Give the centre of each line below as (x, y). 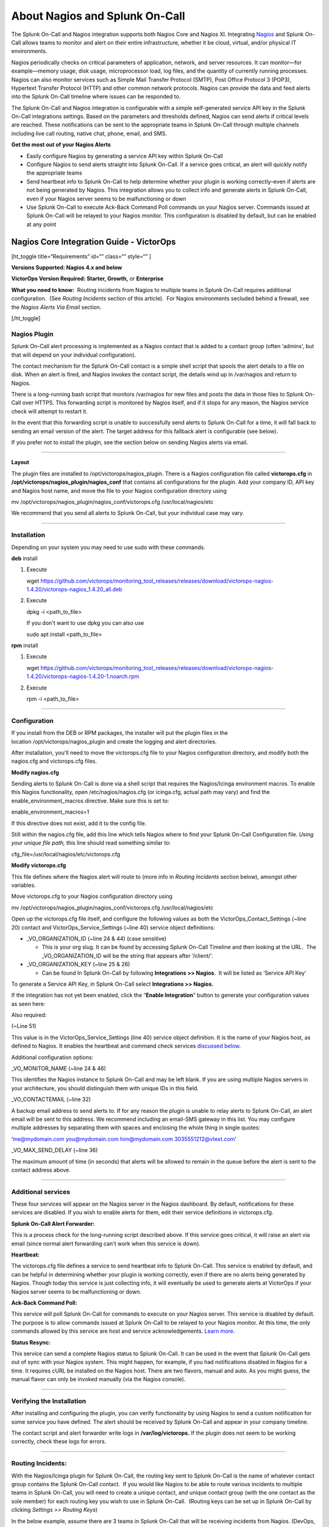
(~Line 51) (24, 1026)
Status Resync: (31, 1342)
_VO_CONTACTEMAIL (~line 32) (51, 1099)
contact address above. (41, 1170)
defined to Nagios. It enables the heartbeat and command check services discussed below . (126, 1046)
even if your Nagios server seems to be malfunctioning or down (106, 199)
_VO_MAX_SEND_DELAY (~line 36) (55, 1150)
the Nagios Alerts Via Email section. (56, 307)
